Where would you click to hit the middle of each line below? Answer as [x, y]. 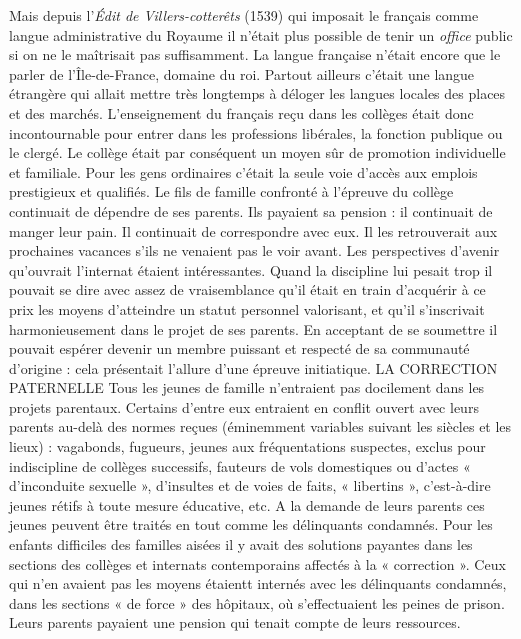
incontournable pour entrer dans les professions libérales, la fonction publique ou [256, 132]
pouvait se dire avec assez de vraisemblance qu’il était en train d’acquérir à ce [247, 289]
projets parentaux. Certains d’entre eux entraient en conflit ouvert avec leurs [244, 406]
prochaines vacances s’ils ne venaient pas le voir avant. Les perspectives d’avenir [254, 250]
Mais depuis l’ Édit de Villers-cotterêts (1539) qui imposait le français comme [244, 15]
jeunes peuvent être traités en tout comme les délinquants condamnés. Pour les [251, 524]
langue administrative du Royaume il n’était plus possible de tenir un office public [261, 34]
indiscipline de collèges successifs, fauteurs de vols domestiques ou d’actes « [240, 465]
